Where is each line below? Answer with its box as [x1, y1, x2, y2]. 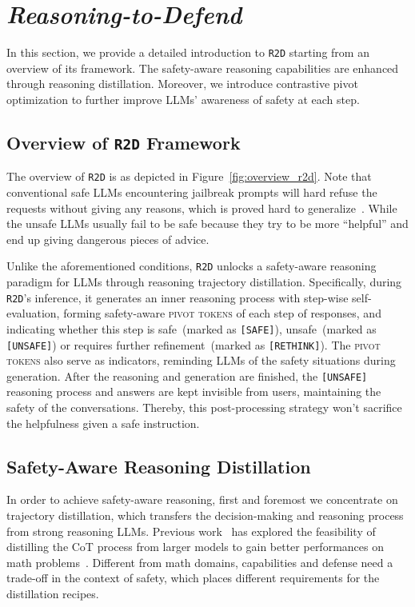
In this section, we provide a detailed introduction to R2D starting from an [6, 44, 369, 61]
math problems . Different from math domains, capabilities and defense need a [6, 553, 393, 570]
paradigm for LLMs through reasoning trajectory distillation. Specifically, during [6, 274, 402, 290]
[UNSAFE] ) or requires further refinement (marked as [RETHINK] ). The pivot [6, 336, 381, 353]
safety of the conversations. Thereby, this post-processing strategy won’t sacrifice [6, 399, 402, 416]
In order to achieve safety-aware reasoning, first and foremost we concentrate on [6, 491, 398, 508]
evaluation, [6, 305, 60, 321]
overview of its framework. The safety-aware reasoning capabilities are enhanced [6, 59, 399, 76]
